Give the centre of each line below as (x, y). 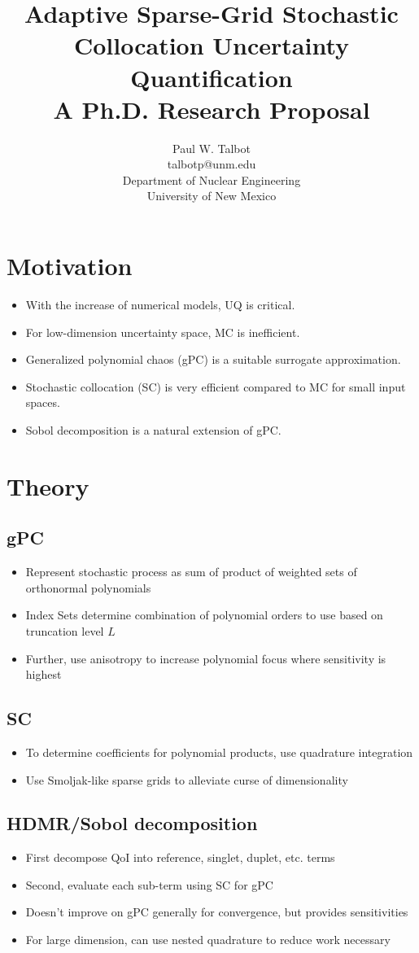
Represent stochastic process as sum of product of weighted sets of (191, 572)
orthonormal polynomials (88, 587)
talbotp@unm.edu (212, 164)
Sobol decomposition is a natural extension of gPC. (153, 429)
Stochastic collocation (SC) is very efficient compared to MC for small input (216, 386)
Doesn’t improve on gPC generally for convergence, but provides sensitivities (217, 912)
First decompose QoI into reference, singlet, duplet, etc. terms (180, 857)
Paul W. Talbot (212, 148)
